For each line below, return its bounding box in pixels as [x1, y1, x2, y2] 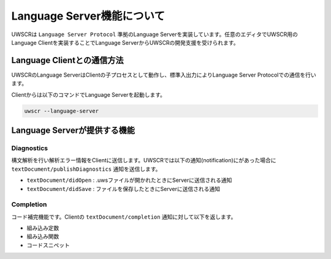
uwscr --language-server [24, 107, 99, 114]
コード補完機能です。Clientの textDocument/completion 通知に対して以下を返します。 [11, 213, 237, 220]
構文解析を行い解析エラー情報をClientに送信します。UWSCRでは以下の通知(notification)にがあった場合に [11, 157, 276, 164]
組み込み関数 [26, 233, 59, 240]
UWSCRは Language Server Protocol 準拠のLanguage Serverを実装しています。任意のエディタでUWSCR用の [11, 31, 299, 38]
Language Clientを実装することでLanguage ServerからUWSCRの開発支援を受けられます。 [11, 39, 239, 46]
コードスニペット [26, 241, 70, 249]
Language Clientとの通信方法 [11, 55, 124, 66]
